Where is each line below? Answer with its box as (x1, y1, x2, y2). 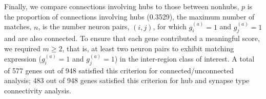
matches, (4, 21, 32, 32)
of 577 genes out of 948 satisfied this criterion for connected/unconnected (4, 65, 234, 75)
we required (4, 43, 40, 54)
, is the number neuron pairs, (38, 21, 130, 32)
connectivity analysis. (4, 85, 71, 96)
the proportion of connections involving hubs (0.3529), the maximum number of (4, 11, 255, 22)
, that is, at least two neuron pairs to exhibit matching (62, 43, 234, 54)
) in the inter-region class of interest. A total (114, 53, 255, 64)
